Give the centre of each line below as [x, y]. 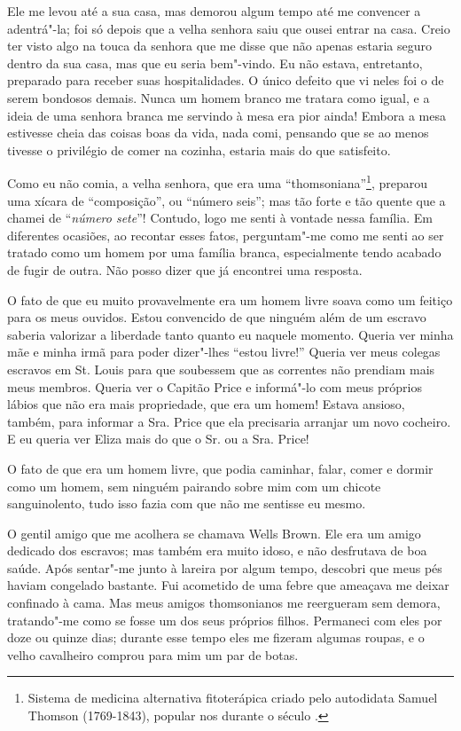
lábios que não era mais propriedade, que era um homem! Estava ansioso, [206, 404]
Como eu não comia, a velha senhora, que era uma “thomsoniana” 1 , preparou [217, 181]
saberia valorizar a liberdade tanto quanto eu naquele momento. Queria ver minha [230, 334]
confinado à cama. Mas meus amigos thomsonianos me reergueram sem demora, [224, 603]
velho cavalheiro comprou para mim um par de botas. [153, 654]
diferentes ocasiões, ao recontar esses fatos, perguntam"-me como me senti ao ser [226, 235]
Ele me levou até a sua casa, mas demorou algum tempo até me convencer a [214, 11]
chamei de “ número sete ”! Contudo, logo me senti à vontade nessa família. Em [220, 218]
